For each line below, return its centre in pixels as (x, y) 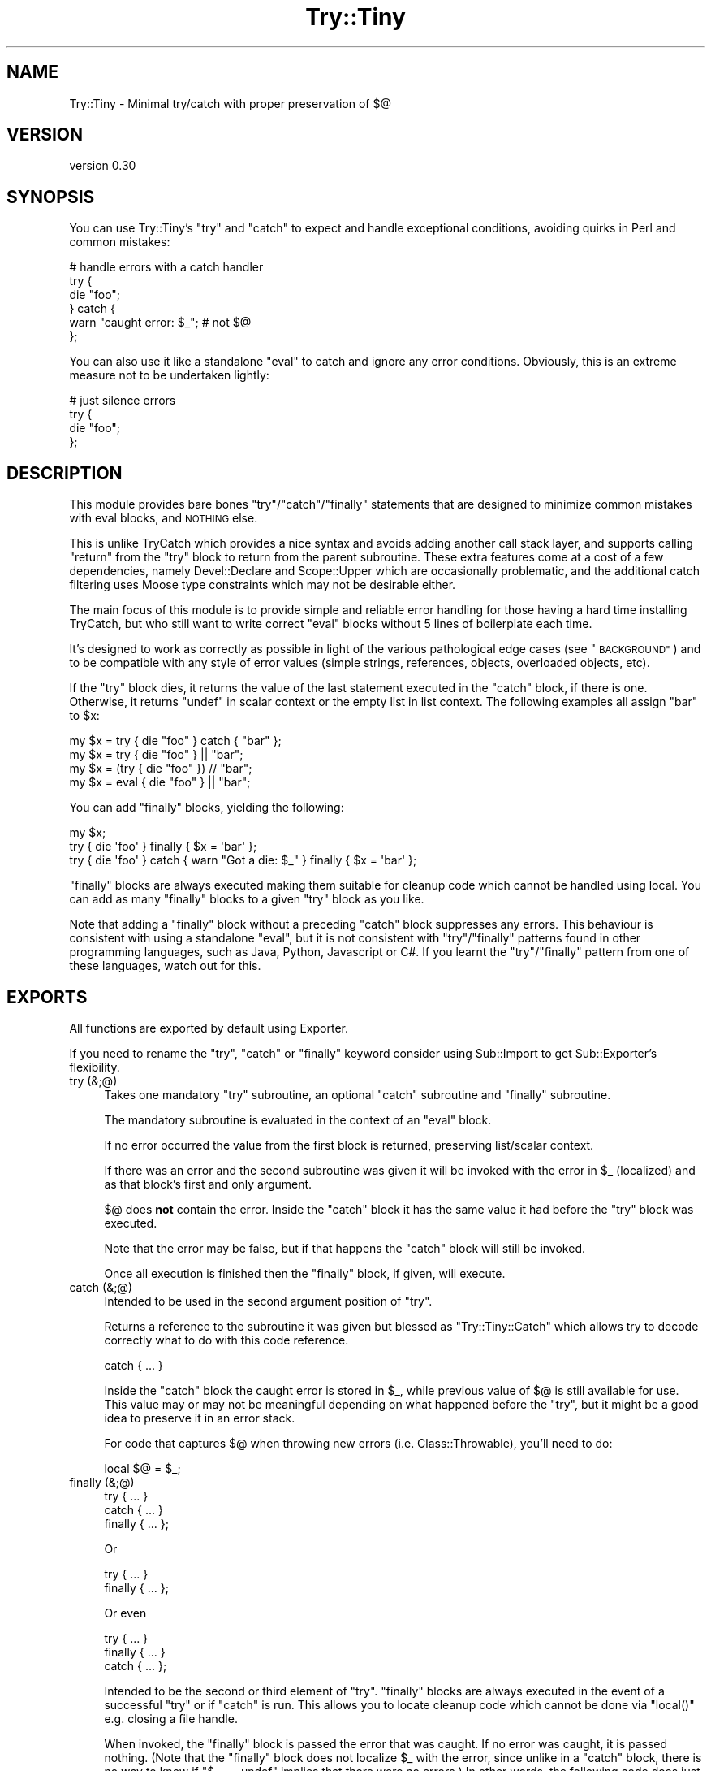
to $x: (84, 716)
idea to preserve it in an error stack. (200, 1418)
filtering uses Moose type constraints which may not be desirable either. (263, 585)
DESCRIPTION (65, 473)
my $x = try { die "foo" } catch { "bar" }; (175, 741)
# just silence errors (123, 401)
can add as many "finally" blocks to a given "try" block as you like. (247, 899)
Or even (125, 1613)
